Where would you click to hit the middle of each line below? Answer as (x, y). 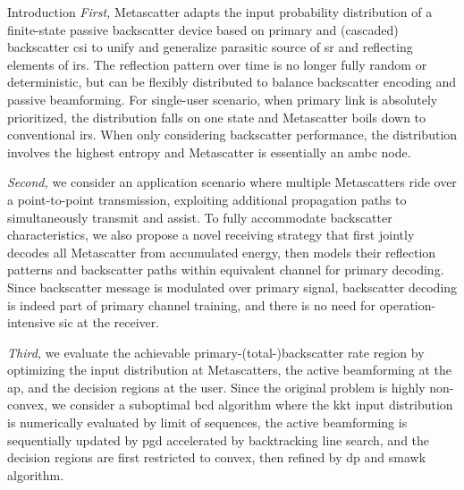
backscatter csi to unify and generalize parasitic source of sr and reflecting (210, 47)
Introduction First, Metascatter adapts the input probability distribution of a (220, 12)
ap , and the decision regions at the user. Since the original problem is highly (216, 387)
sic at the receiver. (110, 322)
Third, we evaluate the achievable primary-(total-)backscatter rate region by (216, 352)
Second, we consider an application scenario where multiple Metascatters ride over (232, 182)
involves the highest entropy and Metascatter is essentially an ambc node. (209, 152)
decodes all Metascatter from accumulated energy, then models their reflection (222, 252)
